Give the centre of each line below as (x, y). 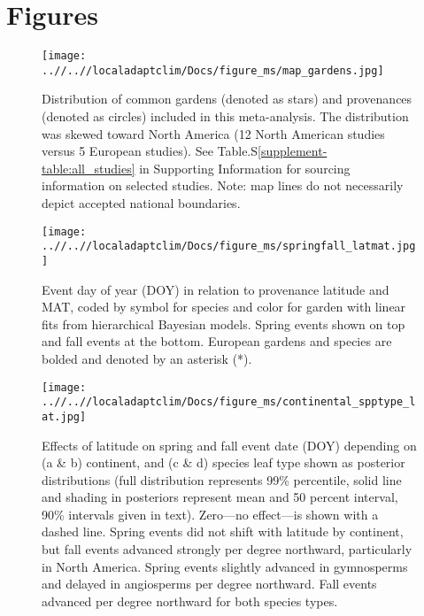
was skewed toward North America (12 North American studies (213, 133)
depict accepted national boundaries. (141, 203)
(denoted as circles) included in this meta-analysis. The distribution (225, 116)
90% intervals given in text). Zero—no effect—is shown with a (210, 514)
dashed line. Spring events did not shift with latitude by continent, (223, 531)
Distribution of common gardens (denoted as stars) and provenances (227, 99)
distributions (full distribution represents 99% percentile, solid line (222, 479)
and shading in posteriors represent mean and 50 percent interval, (220, 497)
